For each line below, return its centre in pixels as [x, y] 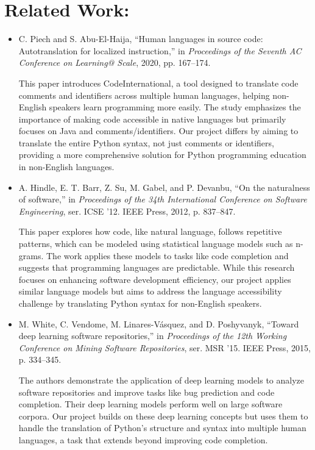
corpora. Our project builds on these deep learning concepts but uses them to [163, 416]
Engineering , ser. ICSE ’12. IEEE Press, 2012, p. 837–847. [127, 211]
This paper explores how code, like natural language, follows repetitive [150, 231]
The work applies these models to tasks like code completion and [168, 255]
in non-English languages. [66, 167]
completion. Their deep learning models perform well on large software [150, 404]
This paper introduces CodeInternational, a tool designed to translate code [158, 83]
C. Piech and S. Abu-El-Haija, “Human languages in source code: [141, 39]
